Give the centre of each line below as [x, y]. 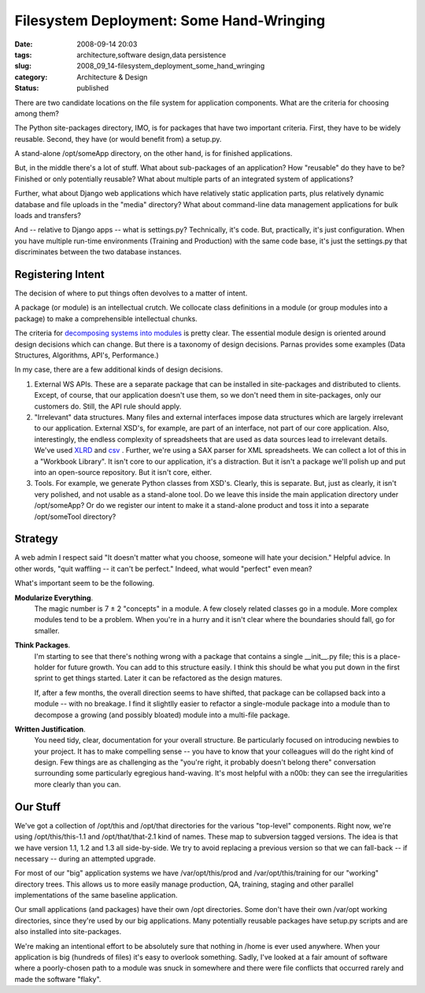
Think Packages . [42, 645]
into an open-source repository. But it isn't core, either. [123, 472]
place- [390, 656]
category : [31, 77]
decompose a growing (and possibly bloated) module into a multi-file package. [162, 715]
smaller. [47, 631]
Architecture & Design [112, 77]
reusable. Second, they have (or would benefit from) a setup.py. [118, 139]
